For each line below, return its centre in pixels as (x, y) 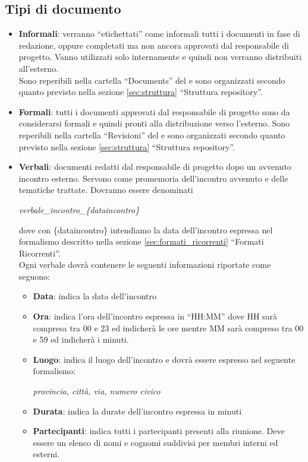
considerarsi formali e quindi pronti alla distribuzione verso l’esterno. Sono (154, 123)
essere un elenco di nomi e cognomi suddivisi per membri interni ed (155, 442)
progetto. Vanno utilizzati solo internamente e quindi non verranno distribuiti (160, 57)
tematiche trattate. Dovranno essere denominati (106, 190)
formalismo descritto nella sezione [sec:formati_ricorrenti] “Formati (141, 241)
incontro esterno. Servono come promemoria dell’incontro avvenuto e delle (153, 178)
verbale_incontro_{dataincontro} (79, 209)
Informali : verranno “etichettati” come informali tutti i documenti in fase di (159, 34)
